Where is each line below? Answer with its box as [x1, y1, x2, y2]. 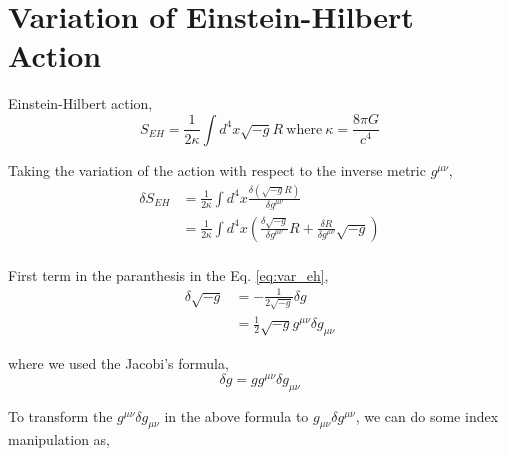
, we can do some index [355, 405, 499, 426]
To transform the [8, 405, 113, 426]
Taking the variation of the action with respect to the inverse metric [8, 159, 426, 180]
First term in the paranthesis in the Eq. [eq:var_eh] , [8, 264, 329, 285]
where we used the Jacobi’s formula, [8, 353, 229, 374]
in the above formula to [164, 405, 309, 426]
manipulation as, [8, 429, 110, 450]
